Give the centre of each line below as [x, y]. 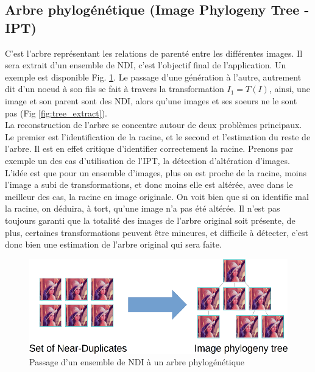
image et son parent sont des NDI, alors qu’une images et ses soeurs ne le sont [151, 100]
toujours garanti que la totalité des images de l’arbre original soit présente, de [150, 220]
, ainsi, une [289, 89]
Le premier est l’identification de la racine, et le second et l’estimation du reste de [158, 136]
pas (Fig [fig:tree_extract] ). [56, 113]
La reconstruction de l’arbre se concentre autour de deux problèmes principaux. [154, 125]
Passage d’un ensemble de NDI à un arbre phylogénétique [137, 362]
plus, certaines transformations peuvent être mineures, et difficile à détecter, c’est [157, 232]
